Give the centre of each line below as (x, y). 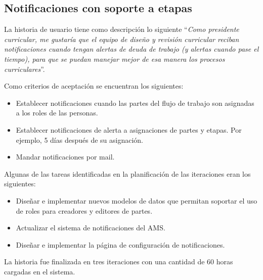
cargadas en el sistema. (40, 271)
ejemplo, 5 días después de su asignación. (79, 139)
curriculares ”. (25, 69)
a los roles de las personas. (57, 113)
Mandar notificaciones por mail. (65, 157)
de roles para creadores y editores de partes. (84, 210)
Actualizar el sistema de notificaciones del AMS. (91, 228)
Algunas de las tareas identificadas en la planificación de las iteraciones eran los (127, 173)
